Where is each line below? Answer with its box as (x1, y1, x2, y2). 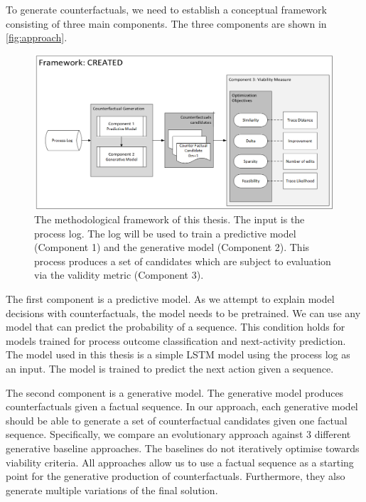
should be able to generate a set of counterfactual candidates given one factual (6, 412, 348, 427)
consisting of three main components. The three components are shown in (6, 16, 327, 31)
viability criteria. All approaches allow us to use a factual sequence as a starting (6, 454, 354, 469)
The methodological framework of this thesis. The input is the (34, 212, 305, 227)
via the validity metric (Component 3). (34, 267, 204, 282)
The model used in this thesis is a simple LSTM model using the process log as (6, 347, 350, 362)
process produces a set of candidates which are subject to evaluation (34, 253, 331, 268)
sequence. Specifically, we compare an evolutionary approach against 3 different (6, 427, 351, 442)
